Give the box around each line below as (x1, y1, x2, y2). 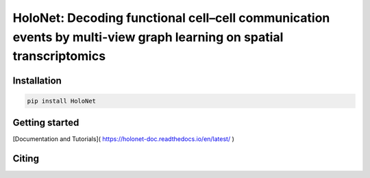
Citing (12, 153, 39, 164)
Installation (12, 75, 62, 86)
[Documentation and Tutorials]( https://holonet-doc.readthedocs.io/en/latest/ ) (12, 135, 234, 143)
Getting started (12, 117, 79, 129)
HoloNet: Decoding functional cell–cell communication (12, 10, 330, 25)
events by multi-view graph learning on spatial (12, 29, 284, 44)
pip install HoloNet (27, 97, 96, 105)
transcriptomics (12, 49, 106, 64)
